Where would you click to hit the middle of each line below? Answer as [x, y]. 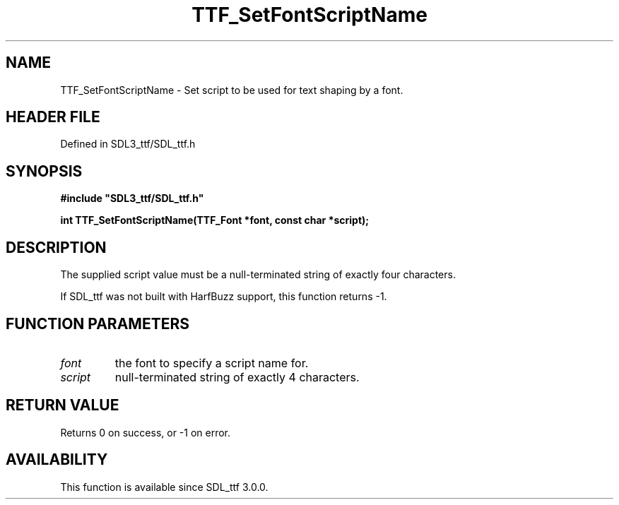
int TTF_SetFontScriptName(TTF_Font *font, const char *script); [215, 220]
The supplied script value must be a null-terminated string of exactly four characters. [258, 275]
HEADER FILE [53, 117]
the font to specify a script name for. [212, 363]
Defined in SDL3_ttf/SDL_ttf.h [128, 144]
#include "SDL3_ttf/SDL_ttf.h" [132, 198]
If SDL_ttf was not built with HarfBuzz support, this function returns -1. [224, 297]
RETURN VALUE [63, 405]
